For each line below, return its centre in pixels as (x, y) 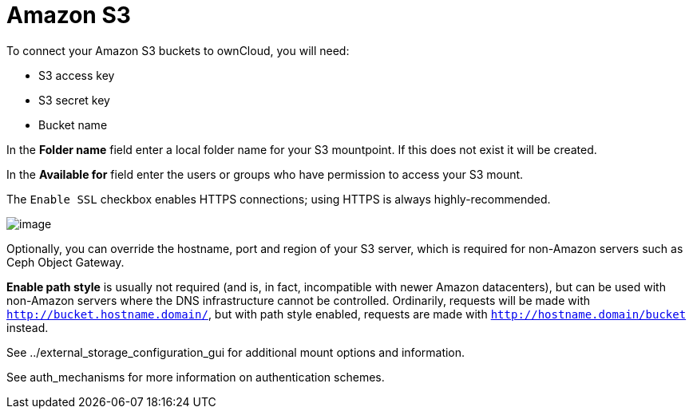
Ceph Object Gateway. (65, 262)
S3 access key (77, 75)
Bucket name (73, 125)
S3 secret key (74, 100)
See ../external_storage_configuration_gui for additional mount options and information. (236, 352)
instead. (28, 327)
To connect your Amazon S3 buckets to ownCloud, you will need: (178, 50)
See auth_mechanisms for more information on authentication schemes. (196, 377)
